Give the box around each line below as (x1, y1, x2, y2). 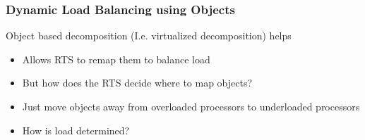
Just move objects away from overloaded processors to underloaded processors (22, 99, 360, 113)
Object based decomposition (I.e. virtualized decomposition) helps (6, 28, 292, 43)
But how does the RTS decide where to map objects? (22, 75, 253, 90)
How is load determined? (22, 122, 130, 137)
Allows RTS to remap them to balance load (22, 51, 210, 66)
